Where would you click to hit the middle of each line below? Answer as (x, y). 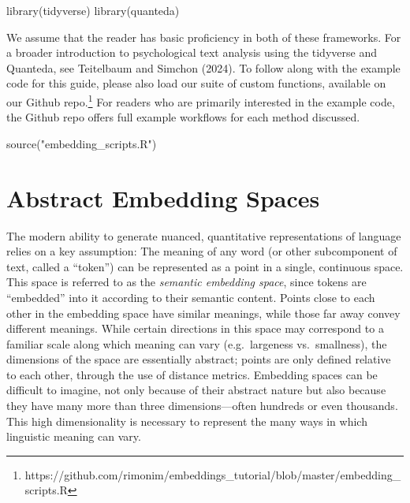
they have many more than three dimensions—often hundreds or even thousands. (202, 406)
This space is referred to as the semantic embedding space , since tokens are (186, 282)
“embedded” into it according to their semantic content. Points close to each (191, 297)
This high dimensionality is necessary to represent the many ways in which (187, 421)
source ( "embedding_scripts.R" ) (82, 143)
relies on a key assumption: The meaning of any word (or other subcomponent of (202, 251)
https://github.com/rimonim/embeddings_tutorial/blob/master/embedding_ (213, 474)
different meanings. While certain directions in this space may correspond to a (195, 328)
